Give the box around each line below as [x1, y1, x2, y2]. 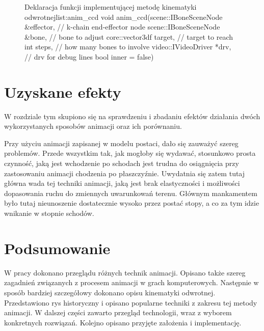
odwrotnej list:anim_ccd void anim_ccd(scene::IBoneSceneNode [24, 11, 223, 22]
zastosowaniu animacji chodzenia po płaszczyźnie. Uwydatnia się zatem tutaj [4, 168, 245, 178]
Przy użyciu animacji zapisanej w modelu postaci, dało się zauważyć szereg [4, 137, 239, 148]
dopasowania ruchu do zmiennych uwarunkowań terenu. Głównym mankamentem [4, 187, 257, 198]
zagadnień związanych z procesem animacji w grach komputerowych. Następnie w [4, 277, 259, 288]
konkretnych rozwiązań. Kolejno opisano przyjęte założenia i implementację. [4, 317, 242, 327]
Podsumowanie [4, 237, 111, 258]
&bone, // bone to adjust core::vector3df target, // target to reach [24, 31, 233, 42]
